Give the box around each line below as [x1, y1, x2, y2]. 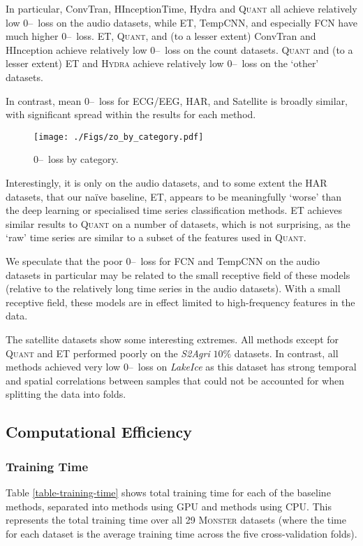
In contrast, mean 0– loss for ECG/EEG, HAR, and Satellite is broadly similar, [6, 93, 348, 108]
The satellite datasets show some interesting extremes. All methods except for [6, 331, 339, 346]
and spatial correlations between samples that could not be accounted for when [6, 373, 344, 387]
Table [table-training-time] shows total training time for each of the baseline [6, 484, 331, 499]
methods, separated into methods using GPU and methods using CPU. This [6, 498, 332, 513]
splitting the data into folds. [6, 387, 126, 401]
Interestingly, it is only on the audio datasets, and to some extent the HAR [6, 175, 327, 189]
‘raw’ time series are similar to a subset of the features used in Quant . [6, 230, 306, 245]
